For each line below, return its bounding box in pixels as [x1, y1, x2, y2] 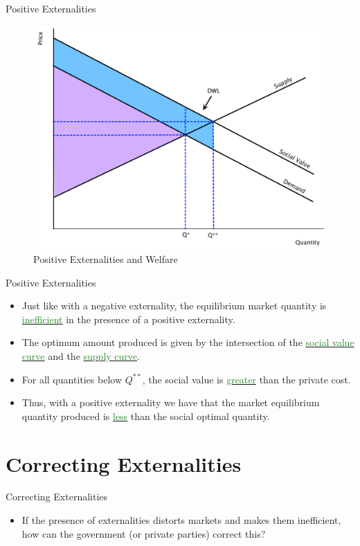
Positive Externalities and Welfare [33, 251, 178, 266]
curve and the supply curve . [21, 348, 140, 363]
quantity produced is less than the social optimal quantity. [21, 408, 270, 423]
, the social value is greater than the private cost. [142, 372, 351, 386]
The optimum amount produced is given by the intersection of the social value [21, 335, 354, 349]
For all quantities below [21, 372, 123, 386]
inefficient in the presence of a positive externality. [21, 311, 235, 326]
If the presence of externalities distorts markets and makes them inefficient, [21, 513, 341, 527]
